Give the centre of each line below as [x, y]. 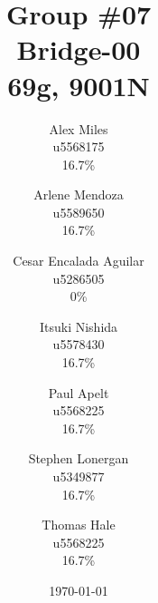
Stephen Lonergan [79, 458]
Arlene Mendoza [79, 195]
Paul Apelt [79, 392]
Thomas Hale [79, 525]
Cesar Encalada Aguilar [79, 261]
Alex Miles [79, 128]
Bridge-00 [79, 49]
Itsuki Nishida [79, 326]
